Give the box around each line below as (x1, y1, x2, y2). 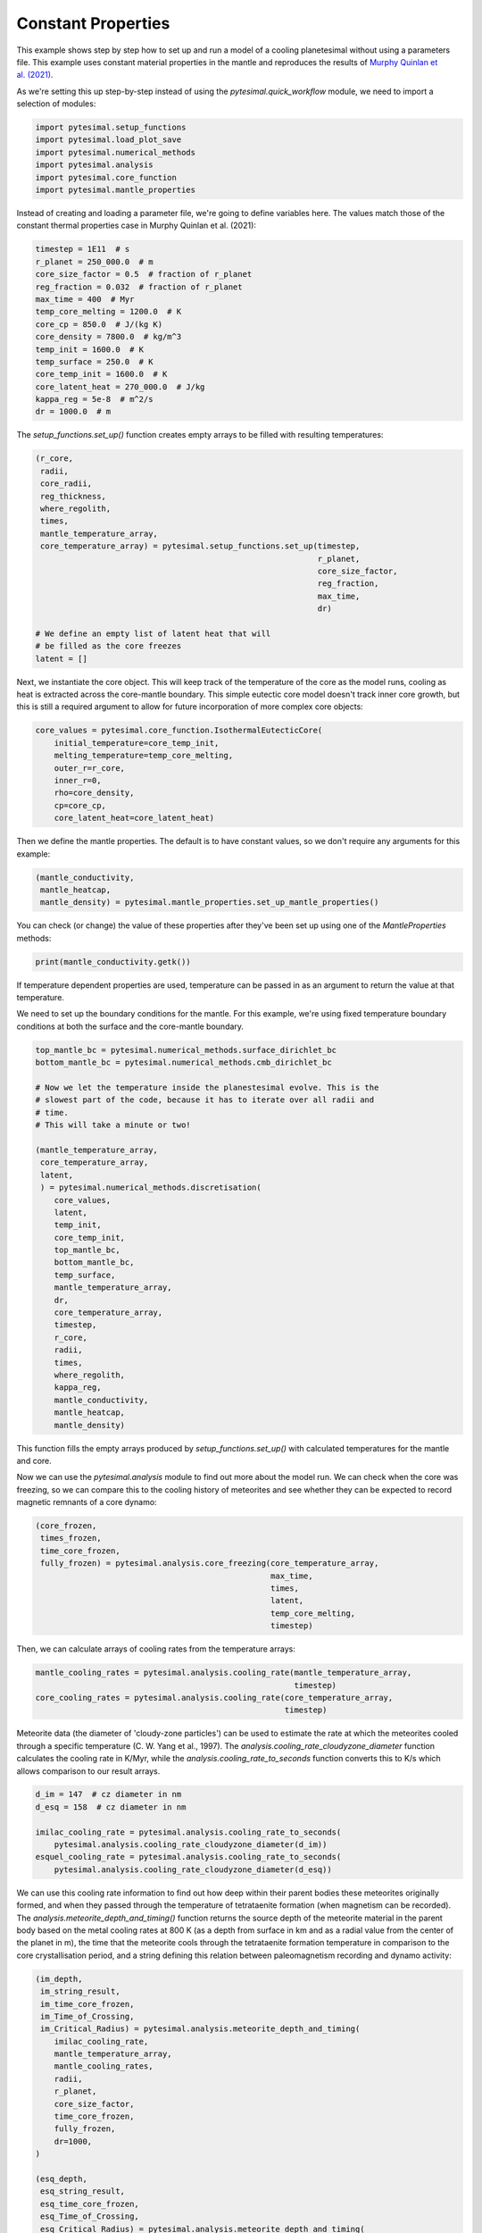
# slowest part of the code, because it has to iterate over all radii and (35, 1095, 375, 1105)
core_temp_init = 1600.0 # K (35, 369, 168, 380)
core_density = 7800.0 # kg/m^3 (35, 331, 182, 342)
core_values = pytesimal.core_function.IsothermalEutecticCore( (35, 725, 323, 736)
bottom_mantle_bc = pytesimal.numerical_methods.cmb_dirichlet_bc (35, 1058, 332, 1067)
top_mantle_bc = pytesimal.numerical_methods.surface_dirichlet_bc (35, 1045, 337, 1055)
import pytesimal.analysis (35, 160, 154, 170)
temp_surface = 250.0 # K (35, 356, 154, 366)
